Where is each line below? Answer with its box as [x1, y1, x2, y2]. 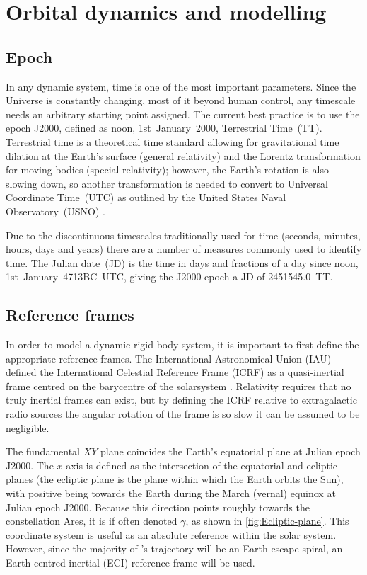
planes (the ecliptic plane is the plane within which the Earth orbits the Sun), [6, 472, 344, 486]
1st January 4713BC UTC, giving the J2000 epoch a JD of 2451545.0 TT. [6, 269, 333, 284]
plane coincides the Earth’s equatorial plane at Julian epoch [100, 444, 361, 459]
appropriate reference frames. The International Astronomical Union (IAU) [6, 351, 332, 365]
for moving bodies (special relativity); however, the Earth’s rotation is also [6, 162, 329, 177]
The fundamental [6, 444, 81, 459]
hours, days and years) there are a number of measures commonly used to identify [6, 241, 362, 256]
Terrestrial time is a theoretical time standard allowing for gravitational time [6, 134, 339, 149]
